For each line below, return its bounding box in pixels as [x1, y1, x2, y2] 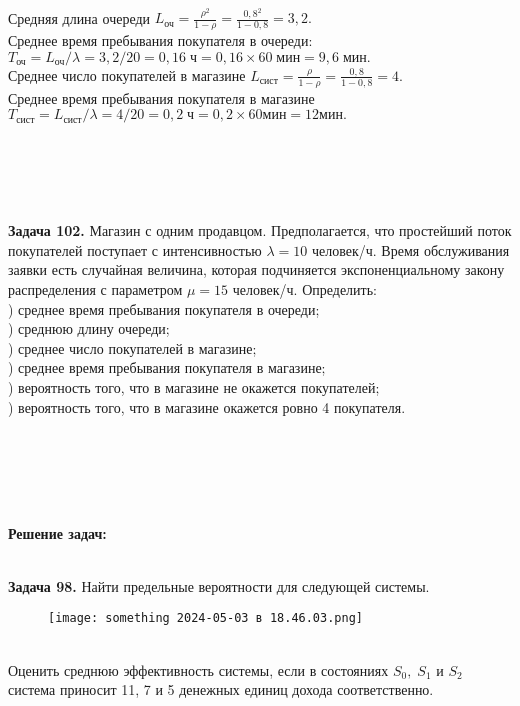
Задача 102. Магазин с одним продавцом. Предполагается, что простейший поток [8, 220, 512, 241]
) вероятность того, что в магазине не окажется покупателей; [8, 377, 380, 398]
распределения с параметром [8, 279, 183, 300]
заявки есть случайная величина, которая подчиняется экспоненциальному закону [8, 259, 505, 280]
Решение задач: [8, 522, 107, 543]
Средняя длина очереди [8, 7, 151, 28]
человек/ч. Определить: [232, 279, 377, 300]
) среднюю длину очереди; [8, 318, 170, 339]
